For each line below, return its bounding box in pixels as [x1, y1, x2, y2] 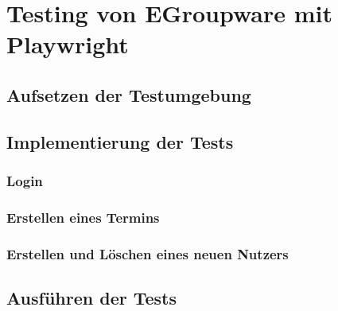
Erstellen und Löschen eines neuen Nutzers [6, 243, 289, 263]
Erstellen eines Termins [6, 207, 160, 227]
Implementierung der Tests [6, 129, 234, 154]
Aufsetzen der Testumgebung [6, 82, 251, 107]
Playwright [6, 28, 129, 60]
